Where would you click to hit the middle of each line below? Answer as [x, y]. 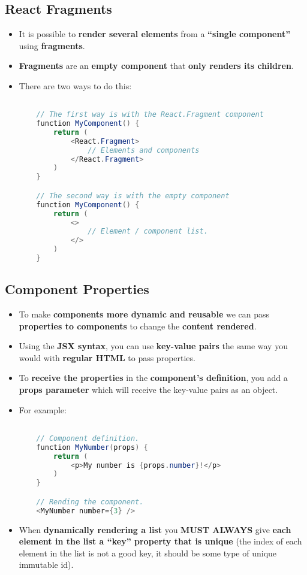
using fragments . [52, 45]
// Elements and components [144, 150]
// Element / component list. [148, 231]
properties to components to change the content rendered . [138, 326]
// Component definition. [88, 438]
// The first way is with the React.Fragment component [150, 115]
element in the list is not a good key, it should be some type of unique [148, 553]
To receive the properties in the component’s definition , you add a [153, 378]
